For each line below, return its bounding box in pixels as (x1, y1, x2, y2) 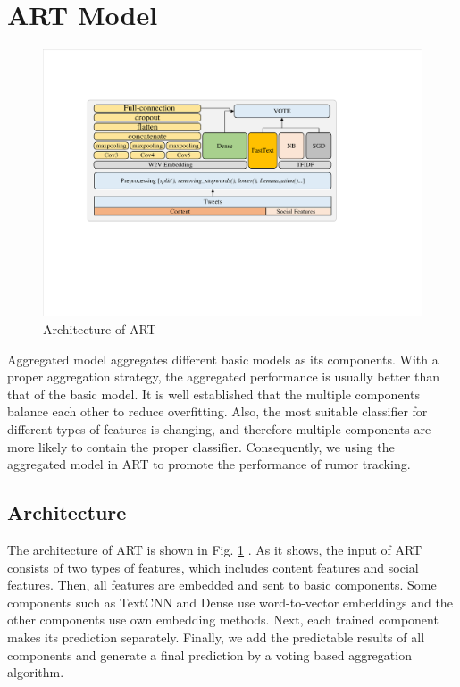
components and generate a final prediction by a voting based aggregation (7, 645, 412, 664)
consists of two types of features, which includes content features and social (7, 557, 419, 576)
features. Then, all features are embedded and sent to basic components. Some (7, 575, 437, 594)
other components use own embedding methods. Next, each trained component (7, 610, 439, 629)
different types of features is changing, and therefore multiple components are (7, 420, 431, 439)
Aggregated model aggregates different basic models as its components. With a (7, 349, 439, 368)
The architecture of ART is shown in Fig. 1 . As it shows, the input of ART (7, 540, 422, 559)
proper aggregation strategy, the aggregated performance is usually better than (7, 367, 439, 386)
